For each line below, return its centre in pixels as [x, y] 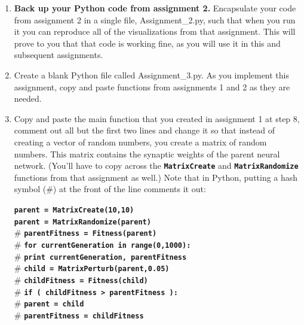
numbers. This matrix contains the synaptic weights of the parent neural [147, 154]
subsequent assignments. [59, 55]
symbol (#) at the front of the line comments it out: [110, 189]
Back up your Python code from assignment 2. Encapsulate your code [155, 8]
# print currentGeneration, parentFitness [100, 256]
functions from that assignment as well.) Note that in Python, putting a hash [156, 177]
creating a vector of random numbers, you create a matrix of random [140, 142]
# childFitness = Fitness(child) [81, 279]
